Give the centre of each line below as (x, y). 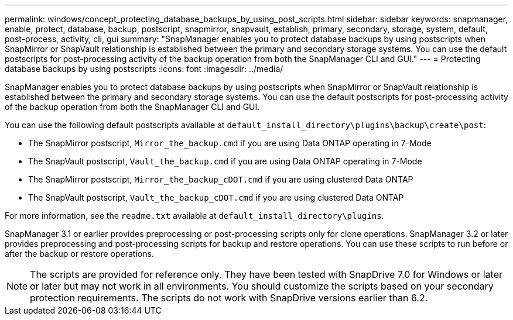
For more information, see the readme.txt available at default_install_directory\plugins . (194, 216)
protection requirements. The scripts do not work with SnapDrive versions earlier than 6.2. (229, 298)
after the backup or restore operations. (79, 254)
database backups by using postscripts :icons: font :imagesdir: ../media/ (144, 69)
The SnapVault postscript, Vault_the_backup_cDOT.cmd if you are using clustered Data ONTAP (216, 197)
